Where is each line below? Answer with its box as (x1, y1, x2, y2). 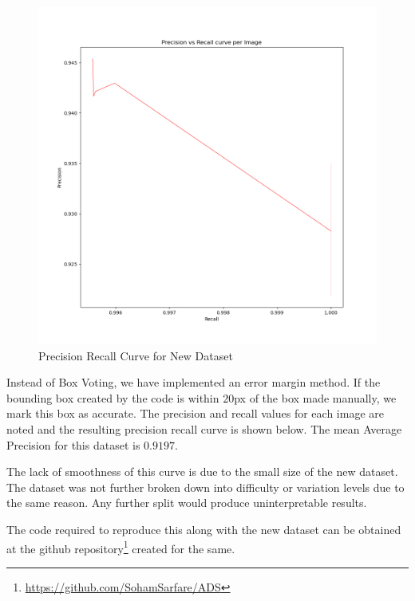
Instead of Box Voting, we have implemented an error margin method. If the (6, 374, 381, 391)
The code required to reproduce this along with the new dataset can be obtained (6, 520, 401, 537)
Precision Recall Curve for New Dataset (38, 347, 233, 363)
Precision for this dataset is (6, 436, 140, 453)
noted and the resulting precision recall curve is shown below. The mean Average (6, 420, 402, 437)
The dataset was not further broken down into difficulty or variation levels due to (6, 478, 405, 495)
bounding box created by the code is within (6, 389, 219, 406)
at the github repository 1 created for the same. (6, 537, 235, 556)
